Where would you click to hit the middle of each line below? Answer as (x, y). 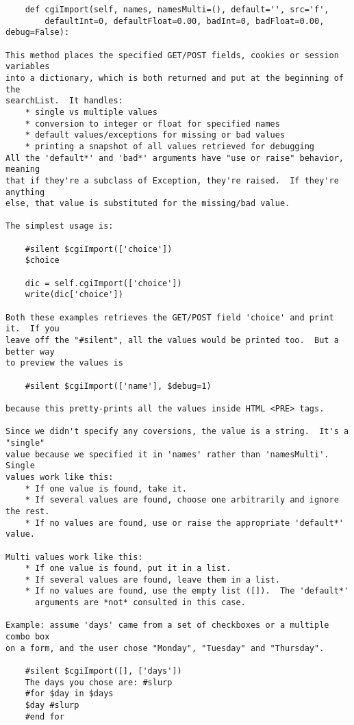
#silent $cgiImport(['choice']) (99, 249)
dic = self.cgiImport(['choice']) (103, 283)
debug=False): (38, 33)
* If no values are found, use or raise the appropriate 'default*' (184, 523)
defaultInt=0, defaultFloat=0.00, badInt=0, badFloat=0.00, (185, 21)
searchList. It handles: (64, 101)
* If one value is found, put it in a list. (128, 569)
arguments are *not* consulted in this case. (140, 603)
